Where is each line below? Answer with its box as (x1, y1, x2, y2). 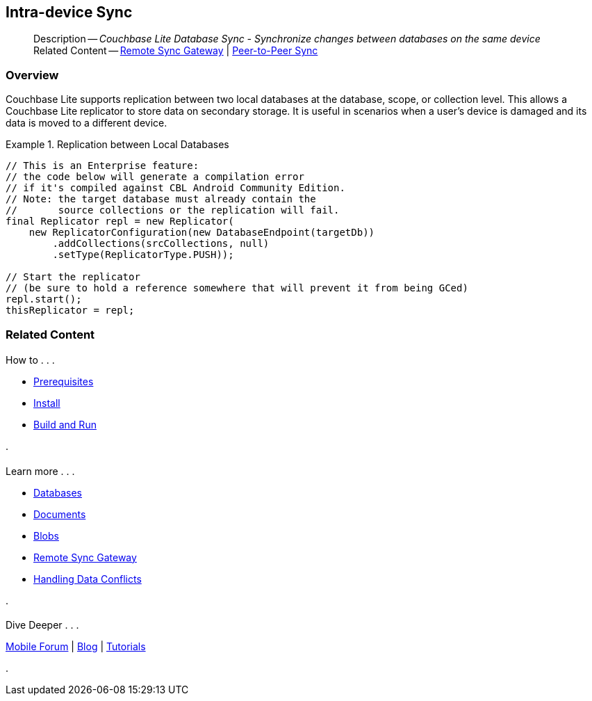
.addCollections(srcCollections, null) (52, 238, 270, 250)
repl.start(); (6, 293, 82, 305)
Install (33, 397, 60, 410)
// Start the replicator (6, 271, 140, 283)
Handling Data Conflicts (33, 572, 142, 585)
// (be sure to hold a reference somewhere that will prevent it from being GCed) (6, 282, 468, 294)
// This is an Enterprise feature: (6, 160, 199, 172)
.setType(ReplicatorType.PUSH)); (52, 249, 234, 261)
